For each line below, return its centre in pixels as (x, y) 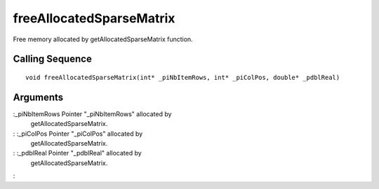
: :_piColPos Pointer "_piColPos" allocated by (78, 134)
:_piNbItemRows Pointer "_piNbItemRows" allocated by (92, 114)
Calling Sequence (53, 59)
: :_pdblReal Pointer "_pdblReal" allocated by (77, 153)
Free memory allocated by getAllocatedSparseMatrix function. (103, 39)
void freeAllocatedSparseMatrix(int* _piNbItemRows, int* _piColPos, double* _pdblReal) (183, 77)
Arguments (38, 97)
